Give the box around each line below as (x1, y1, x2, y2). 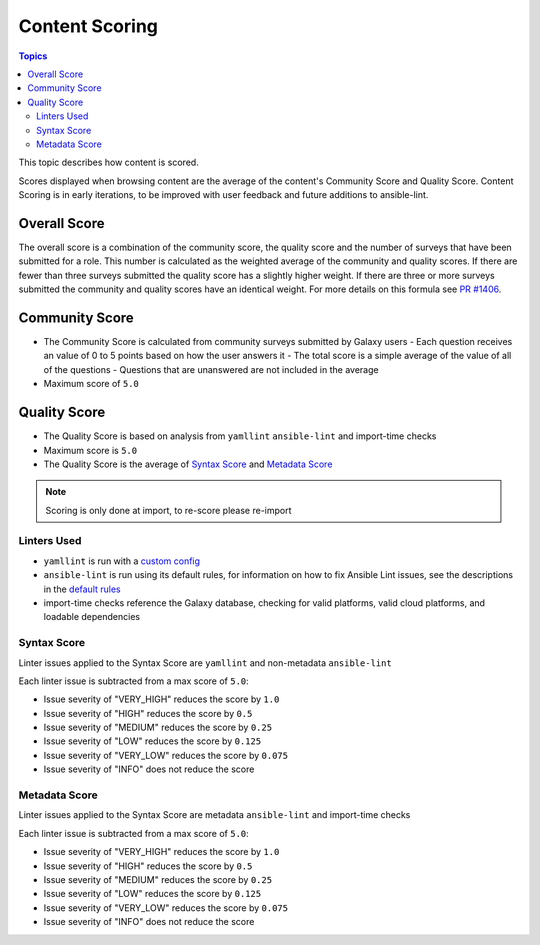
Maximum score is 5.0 (43, 444, 138, 456)
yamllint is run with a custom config (43, 555, 200, 567)
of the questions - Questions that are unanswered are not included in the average (43, 363, 379, 375)
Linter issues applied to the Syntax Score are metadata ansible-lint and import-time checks (18, 809, 411, 821)
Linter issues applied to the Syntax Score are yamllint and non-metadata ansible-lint (18, 656, 392, 669)
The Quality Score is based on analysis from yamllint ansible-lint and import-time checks (43, 430, 437, 442)
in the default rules (43, 583, 122, 595)
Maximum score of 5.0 (43, 378, 140, 390)
